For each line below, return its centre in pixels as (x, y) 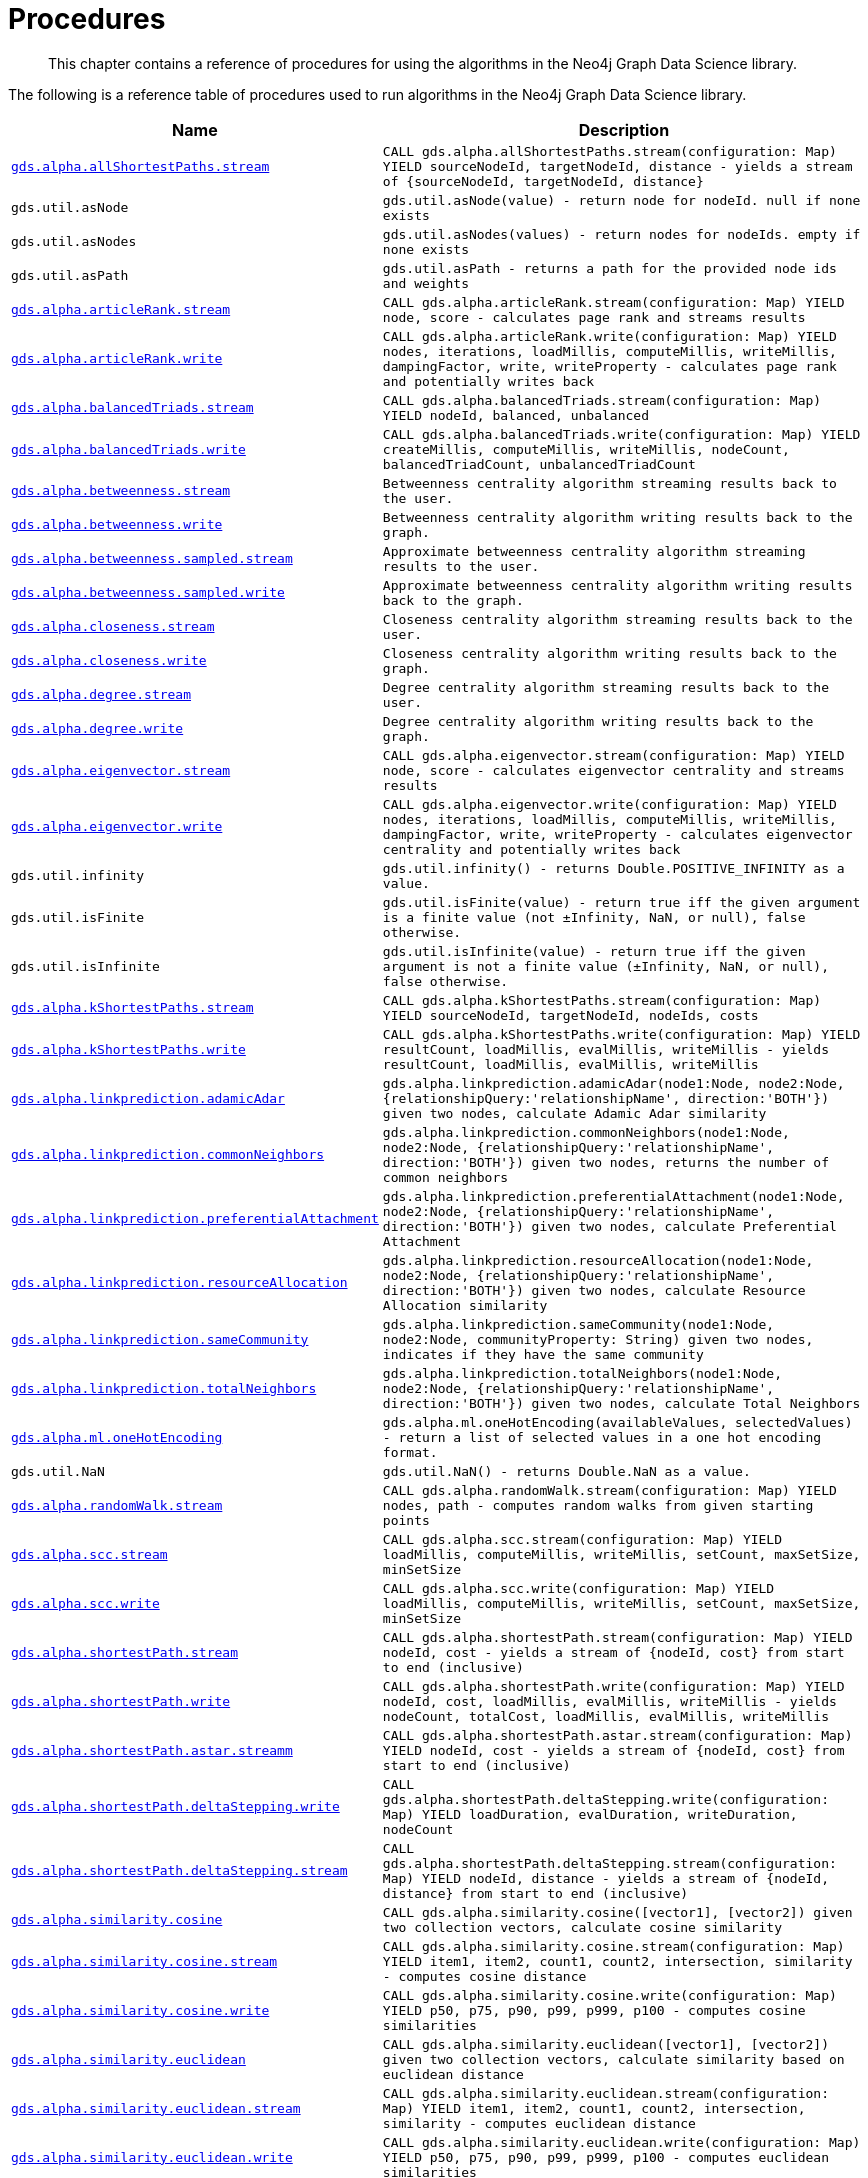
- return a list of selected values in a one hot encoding (602, 1437)
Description (624, 129)
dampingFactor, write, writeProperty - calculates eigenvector (617, 834)
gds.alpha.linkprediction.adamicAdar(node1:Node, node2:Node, (613, 1083)
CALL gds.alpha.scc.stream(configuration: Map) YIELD (582, 1539)
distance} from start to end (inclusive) (535, 1893)
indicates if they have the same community (543, 1354)
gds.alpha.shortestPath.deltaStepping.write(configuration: (605, 1799)
